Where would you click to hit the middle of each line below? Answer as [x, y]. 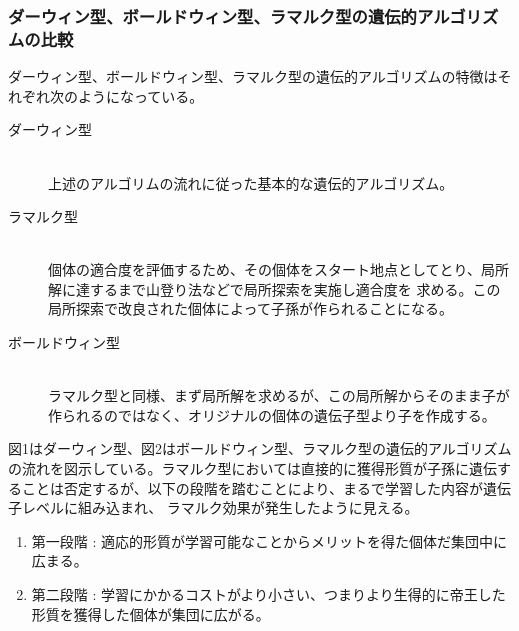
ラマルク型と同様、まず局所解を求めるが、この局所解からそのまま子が [279, 395]
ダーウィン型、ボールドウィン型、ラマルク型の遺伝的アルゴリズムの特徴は [253, 76]
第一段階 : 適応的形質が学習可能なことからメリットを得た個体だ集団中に [269, 540]
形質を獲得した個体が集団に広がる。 [150, 613]
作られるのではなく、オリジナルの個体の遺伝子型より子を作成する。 [272, 414]
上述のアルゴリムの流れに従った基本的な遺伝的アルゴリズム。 [251, 182]
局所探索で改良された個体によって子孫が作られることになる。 [250, 308]
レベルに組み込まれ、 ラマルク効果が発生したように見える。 [220, 507]
